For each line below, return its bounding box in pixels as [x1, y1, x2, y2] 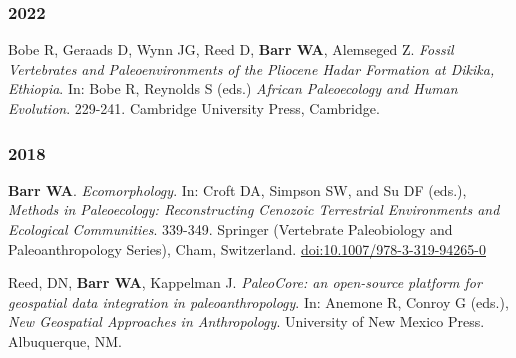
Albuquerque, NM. [8, 330, 123, 351]
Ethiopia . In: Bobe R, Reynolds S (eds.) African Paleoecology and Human [8, 78, 458, 99]
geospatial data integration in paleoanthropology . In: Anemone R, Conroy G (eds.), [8, 291, 509, 312]
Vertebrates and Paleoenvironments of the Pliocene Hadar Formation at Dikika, [8, 58, 495, 79]
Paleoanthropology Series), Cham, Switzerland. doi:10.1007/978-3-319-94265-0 [8, 238, 486, 259]
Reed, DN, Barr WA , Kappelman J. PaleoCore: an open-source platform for [8, 272, 482, 293]
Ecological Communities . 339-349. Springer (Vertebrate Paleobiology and [8, 219, 453, 239]
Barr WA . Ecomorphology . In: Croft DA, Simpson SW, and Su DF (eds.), [8, 179, 467, 200]
